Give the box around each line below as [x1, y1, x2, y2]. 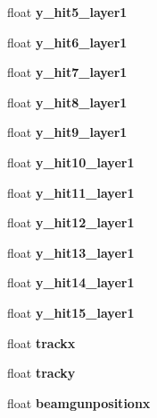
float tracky [7, 363, 76, 382]
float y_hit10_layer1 [7, 152, 135, 171]
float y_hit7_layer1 [7, 63, 128, 81]
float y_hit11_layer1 [7, 183, 135, 201]
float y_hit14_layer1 [7, 273, 135, 292]
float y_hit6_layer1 [7, 32, 128, 51]
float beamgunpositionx [7, 393, 151, 412]
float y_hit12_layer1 [7, 213, 135, 232]
